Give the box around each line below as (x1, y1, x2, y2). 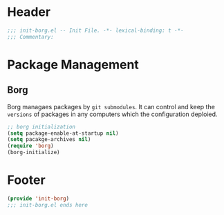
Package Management (7, 57, 140, 73)
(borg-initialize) (7, 149, 60, 156)
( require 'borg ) (7, 142, 54, 149)
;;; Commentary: (7, 33, 54, 40)
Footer (7, 172, 46, 188)
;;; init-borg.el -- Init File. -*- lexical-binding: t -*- (7, 27, 185, 34)
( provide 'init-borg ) (7, 195, 70, 202)
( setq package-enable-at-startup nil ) (7, 129, 119, 137)
